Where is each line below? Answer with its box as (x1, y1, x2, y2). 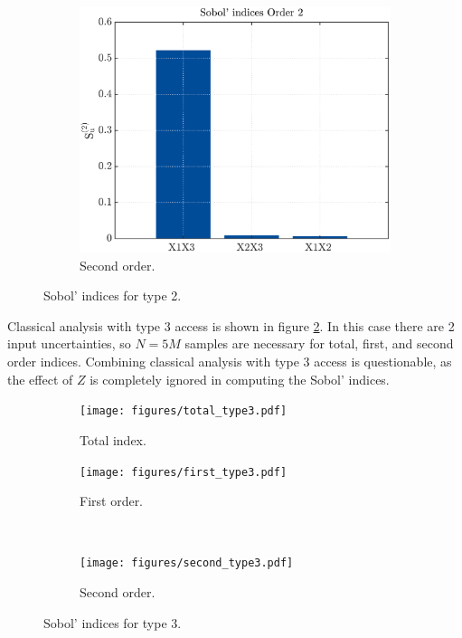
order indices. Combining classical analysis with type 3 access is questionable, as (7, 352, 452, 371)
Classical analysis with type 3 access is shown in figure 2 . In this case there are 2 (7, 316, 455, 335)
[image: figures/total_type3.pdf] (80, 405, 288, 418)
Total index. (80, 430, 146, 449)
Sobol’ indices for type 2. (43, 286, 182, 305)
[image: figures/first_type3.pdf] (80, 465, 288, 479)
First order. (80, 491, 144, 510)
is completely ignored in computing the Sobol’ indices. (90, 369, 390, 388)
